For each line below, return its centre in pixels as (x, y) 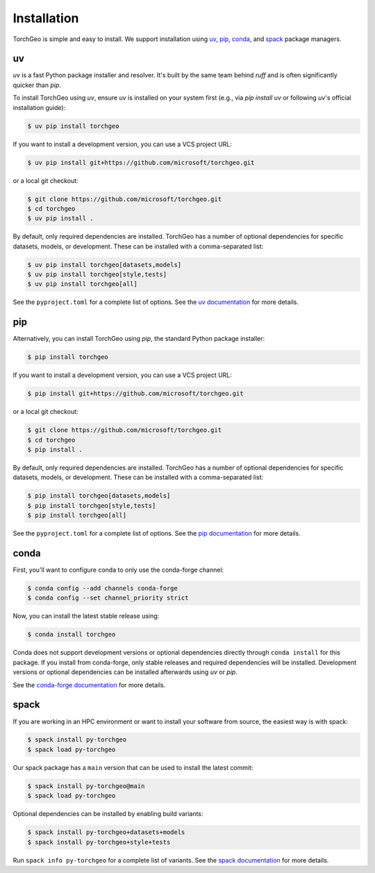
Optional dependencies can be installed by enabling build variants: (108, 814)
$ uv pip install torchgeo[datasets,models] (105, 265)
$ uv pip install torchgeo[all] (83, 284)
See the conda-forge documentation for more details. (89, 684)
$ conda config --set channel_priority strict (108, 598)
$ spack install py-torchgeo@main (86, 786)
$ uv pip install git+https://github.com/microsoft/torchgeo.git (141, 162)
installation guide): (39, 107)
